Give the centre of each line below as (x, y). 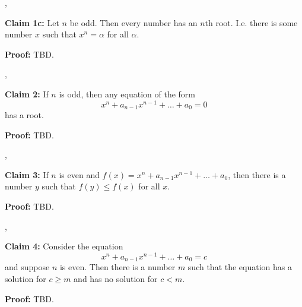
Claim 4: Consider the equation (64, 246)
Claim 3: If (27, 174)
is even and (79, 174)
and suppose (27, 267)
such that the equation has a (240, 267)
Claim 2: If (27, 94)
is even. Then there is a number (117, 267)
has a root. (24, 115)
